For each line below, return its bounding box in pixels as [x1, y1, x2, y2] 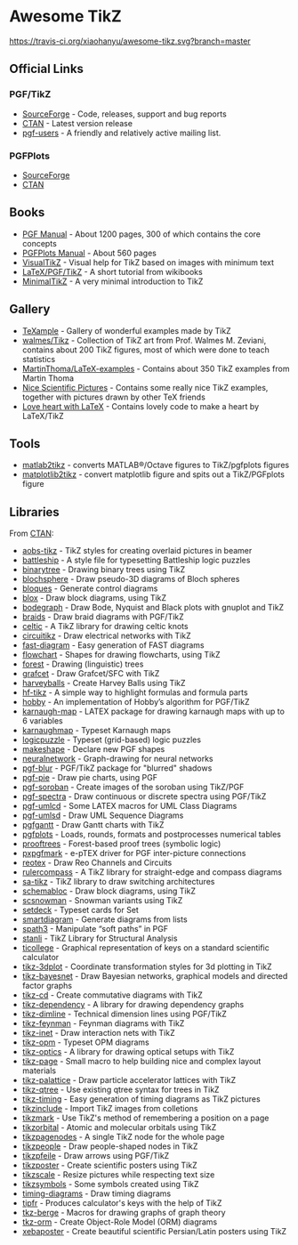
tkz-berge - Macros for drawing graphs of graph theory [21, 1208, 226, 1218]
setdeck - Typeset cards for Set [21, 905, 140, 916]
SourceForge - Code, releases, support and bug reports [21, 109, 227, 119]
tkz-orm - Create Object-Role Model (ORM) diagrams [21, 1217, 218, 1227]
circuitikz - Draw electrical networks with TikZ [21, 630, 191, 642]
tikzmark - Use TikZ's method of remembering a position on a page [21, 1112, 270, 1123]
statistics [21, 353, 56, 364]
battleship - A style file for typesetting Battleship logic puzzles [21, 554, 251, 566]
